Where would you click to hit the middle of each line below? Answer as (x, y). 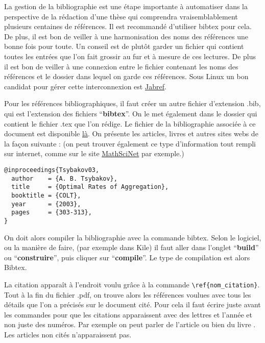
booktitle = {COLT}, (46, 195)
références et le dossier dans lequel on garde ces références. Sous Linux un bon (126, 76)
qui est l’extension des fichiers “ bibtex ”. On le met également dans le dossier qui (131, 113)
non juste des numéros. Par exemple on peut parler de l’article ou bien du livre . (130, 324)
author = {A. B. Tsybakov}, (64, 178)
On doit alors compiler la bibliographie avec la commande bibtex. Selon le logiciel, (133, 237)
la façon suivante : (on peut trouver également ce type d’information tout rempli (130, 143)
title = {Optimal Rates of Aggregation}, (90, 187)
